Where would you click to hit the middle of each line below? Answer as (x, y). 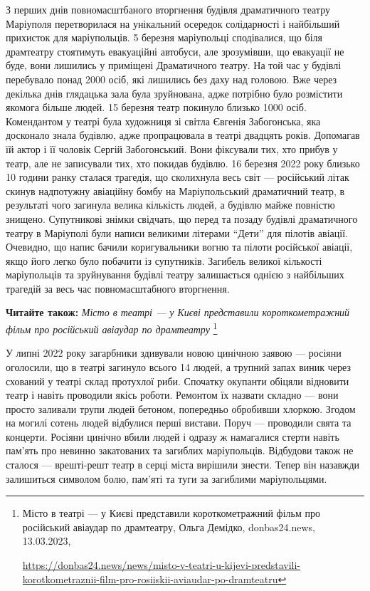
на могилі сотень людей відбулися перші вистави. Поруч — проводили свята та (179, 423)
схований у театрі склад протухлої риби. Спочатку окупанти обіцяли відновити (178, 381)
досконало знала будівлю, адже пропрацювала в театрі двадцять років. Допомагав (183, 135)
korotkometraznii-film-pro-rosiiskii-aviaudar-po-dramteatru (150, 579)
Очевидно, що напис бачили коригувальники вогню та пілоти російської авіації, (179, 247)
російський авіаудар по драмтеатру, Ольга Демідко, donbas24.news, (169, 527)
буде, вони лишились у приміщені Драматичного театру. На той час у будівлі (174, 65)
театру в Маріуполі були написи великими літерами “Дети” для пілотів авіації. (177, 232)
